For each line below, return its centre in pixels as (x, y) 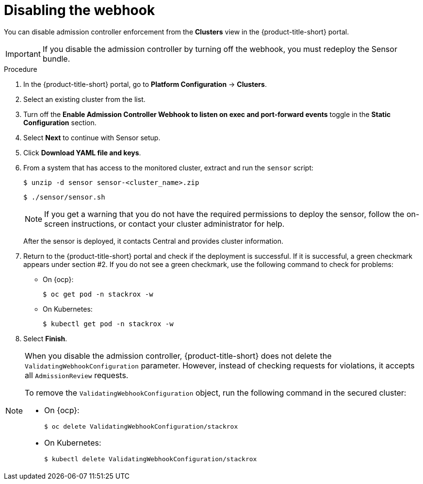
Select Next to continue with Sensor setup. (92, 137)
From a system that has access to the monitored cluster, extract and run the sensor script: (169, 167)
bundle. (56, 58)
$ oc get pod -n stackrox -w (98, 294)
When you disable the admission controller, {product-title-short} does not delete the (178, 356)
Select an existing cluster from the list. (84, 99)
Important (23, 54)
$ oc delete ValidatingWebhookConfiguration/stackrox (141, 426)
